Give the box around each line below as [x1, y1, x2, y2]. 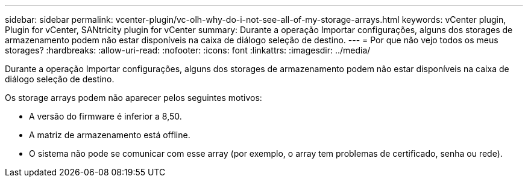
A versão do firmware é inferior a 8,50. [29, 111, 182, 121]
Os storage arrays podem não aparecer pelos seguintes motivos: [5, 93, 262, 103]
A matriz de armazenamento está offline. [29, 130, 190, 140]
